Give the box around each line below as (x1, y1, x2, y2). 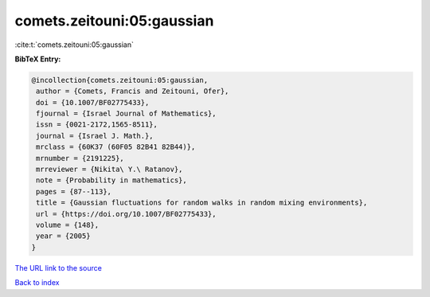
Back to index (14, 278, 60, 287)
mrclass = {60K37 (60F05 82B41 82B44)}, (36, 143, 196, 151)
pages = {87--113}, (36, 187, 111, 196)
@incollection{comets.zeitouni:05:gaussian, (31, 76, 209, 84)
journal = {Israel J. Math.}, (36, 131, 154, 140)
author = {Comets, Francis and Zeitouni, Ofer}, (36, 87, 229, 96)
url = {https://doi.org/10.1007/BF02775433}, (36, 209, 217, 218)
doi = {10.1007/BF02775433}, (36, 98, 150, 107)
